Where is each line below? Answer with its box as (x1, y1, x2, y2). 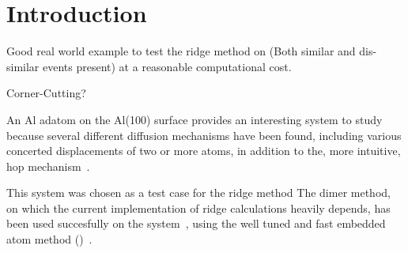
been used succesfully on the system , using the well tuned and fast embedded (6, 215, 386, 232)
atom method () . (6, 231, 93, 247)
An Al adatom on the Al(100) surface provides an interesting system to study (6, 111, 383, 127)
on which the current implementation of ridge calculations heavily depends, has (6, 199, 391, 216)
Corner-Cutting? (6, 85, 86, 101)
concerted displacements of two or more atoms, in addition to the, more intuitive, (6, 142, 401, 159)
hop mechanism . (6, 157, 90, 174)
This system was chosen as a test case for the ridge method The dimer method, (6, 184, 391, 201)
